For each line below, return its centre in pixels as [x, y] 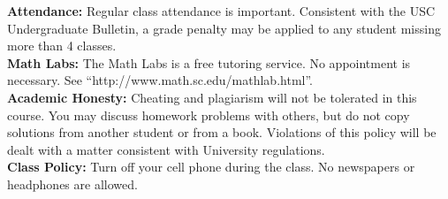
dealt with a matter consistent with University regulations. [166, 149]
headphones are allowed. [72, 184]
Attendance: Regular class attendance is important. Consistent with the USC [221, 11]
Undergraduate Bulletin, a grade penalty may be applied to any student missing [224, 28]
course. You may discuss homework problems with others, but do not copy [209, 115]
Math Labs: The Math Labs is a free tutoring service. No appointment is [209, 62]
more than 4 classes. [62, 46]
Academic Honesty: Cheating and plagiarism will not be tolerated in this [212, 97]
